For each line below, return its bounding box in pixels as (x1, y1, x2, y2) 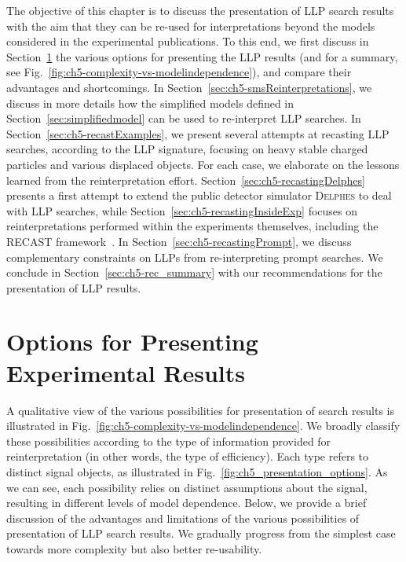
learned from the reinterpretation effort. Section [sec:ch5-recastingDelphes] (6, 171, 365, 188)
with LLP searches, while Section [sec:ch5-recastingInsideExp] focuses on (6, 202, 358, 219)
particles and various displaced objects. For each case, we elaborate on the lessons (6, 156, 400, 172)
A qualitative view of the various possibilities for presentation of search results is (6, 402, 394, 418)
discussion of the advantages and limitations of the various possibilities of (6, 509, 360, 526)
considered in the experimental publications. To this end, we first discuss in (6, 33, 369, 50)
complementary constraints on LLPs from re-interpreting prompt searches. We (6, 248, 383, 265)
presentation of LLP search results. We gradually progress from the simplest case (6, 525, 396, 542)
